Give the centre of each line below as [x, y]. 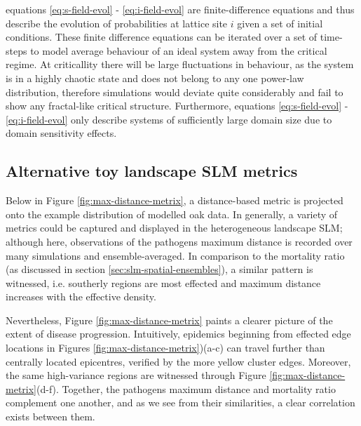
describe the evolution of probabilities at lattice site [117, 23]
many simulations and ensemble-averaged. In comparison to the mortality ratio [175, 255]
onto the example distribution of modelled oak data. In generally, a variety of [172, 214]
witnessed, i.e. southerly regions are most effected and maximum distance [163, 282]
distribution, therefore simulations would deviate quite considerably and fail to [175, 92]
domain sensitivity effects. [61, 133]
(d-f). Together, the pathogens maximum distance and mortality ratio [186, 388]
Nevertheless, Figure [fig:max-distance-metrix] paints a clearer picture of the [169, 320]
